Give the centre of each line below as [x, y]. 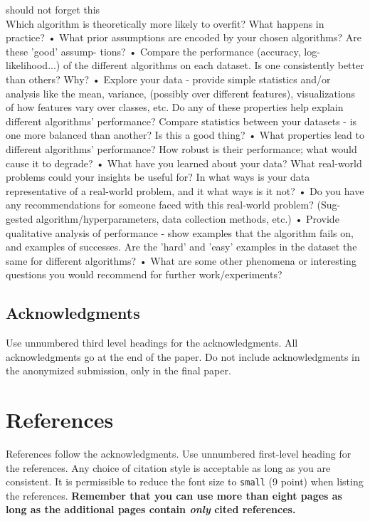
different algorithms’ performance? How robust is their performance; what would [181, 148]
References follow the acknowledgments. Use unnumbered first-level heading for [179, 453]
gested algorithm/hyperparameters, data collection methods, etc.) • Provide [173, 218]
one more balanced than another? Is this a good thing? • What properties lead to [185, 135]
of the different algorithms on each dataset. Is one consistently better [213, 65]
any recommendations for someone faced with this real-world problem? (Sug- [173, 205]
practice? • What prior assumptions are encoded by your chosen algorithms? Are [184, 37]
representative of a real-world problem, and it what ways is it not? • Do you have [185, 190]
